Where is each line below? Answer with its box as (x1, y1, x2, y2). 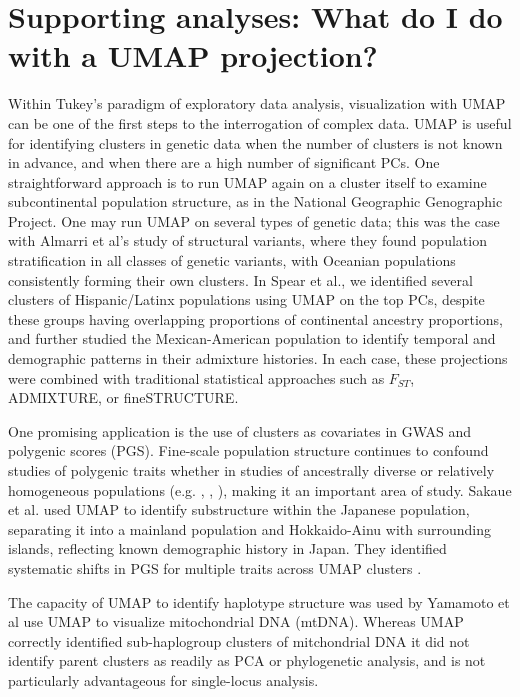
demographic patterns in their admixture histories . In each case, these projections (8, 348, 508, 369)
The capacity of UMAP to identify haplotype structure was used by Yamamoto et (8, 591, 510, 612)
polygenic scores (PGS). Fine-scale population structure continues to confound (8, 440, 489, 461)
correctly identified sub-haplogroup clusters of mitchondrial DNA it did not (8, 630, 470, 651)
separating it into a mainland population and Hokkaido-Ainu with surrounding (8, 518, 491, 539)
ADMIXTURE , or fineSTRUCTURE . (8, 387, 239, 408)
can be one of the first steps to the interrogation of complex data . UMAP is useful (8, 112, 512, 133)
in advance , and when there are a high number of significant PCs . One (8, 152, 440, 173)
